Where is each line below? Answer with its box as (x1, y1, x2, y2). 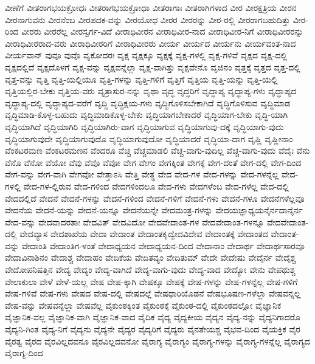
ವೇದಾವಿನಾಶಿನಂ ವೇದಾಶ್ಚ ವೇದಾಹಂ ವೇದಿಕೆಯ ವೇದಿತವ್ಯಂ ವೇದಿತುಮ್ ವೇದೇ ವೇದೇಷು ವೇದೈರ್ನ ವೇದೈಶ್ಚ (5, 251, 296, 264)
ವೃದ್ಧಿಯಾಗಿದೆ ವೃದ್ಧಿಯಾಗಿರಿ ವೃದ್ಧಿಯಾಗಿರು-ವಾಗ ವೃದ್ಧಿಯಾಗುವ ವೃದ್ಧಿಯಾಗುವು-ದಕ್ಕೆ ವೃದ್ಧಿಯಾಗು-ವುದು (5, 120, 284, 132)
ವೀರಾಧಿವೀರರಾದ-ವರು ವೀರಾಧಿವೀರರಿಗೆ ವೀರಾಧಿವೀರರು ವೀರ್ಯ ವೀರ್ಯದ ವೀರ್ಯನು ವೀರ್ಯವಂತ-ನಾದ (5, 36, 296, 49)
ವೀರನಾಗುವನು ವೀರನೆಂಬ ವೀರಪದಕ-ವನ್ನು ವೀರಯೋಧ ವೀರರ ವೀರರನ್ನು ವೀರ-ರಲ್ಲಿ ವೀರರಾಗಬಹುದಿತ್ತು (5, 13, 290, 26)
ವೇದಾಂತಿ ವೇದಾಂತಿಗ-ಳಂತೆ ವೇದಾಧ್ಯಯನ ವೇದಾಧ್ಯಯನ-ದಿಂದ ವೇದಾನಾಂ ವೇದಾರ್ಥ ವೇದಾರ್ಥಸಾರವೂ (21, 239, 305, 252)
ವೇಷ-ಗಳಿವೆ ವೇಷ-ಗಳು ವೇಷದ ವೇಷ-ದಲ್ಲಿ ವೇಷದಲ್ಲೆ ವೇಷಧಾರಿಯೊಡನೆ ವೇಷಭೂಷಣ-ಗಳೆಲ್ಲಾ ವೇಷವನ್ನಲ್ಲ (5, 287, 301, 300)
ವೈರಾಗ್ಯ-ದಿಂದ (5, 346, 43, 359)
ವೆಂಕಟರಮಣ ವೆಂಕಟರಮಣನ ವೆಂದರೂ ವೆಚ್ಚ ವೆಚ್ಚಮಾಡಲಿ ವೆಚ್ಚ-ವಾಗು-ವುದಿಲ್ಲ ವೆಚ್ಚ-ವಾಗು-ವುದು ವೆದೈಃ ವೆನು (5, 144, 310, 157)
